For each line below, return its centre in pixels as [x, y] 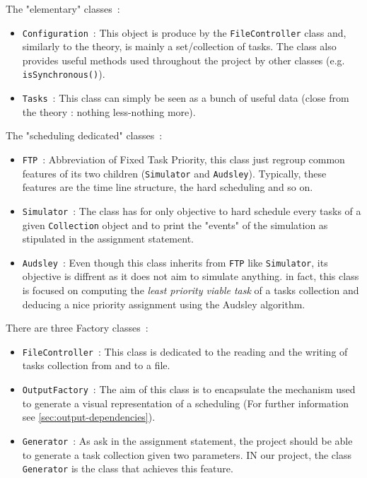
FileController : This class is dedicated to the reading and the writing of [185, 351]
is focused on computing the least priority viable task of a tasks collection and [191, 290]
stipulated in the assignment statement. [108, 239]
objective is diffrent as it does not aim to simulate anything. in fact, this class [191, 276]
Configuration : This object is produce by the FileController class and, [184, 32]
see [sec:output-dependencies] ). [89, 417]
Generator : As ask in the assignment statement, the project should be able [187, 440]
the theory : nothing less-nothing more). [109, 111]
